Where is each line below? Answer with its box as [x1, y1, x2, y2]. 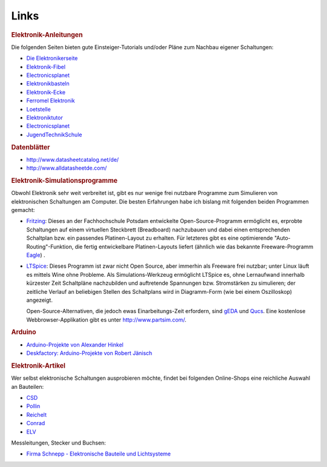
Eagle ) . [26, 251, 45, 259]
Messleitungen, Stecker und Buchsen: [11, 439, 106, 446]
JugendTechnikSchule [26, 131, 82, 138]
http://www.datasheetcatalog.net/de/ [26, 156, 119, 163]
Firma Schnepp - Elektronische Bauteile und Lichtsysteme [26, 450, 171, 457]
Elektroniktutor [26, 114, 63, 121]
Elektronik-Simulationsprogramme [11, 176, 118, 185]
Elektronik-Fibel [26, 63, 66, 70]
